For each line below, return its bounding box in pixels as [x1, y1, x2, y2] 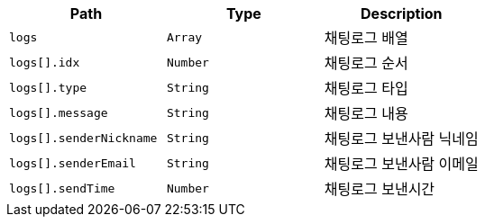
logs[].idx [9, 55, 80, 69]
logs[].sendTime [9, 181, 115, 195]
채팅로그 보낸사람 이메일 [324, 155, 479, 173]
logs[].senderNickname [9, 130, 158, 145]
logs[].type [9, 80, 87, 94]
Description [361, 4, 443, 22]
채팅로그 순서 [324, 54, 408, 72]
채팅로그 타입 [324, 79, 408, 97]
